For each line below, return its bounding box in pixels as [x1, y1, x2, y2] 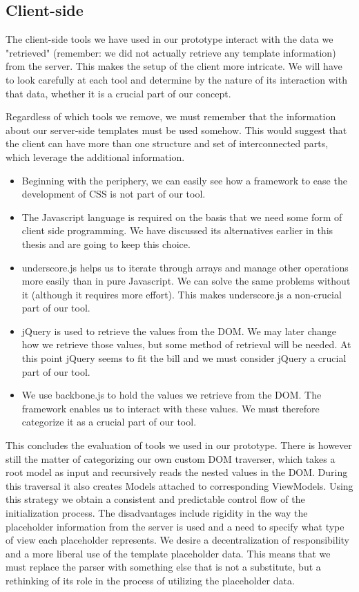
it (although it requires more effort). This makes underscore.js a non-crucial [21, 287, 342, 301]
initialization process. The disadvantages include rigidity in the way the [6, 506, 308, 520]
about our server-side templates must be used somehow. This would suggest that [6, 122, 347, 137]
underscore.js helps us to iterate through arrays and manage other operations [21, 260, 349, 274]
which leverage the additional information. [6, 149, 185, 164]
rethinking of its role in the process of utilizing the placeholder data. [6, 573, 295, 587]
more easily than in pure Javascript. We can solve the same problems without [21, 274, 351, 288]
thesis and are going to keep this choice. [21, 236, 191, 251]
